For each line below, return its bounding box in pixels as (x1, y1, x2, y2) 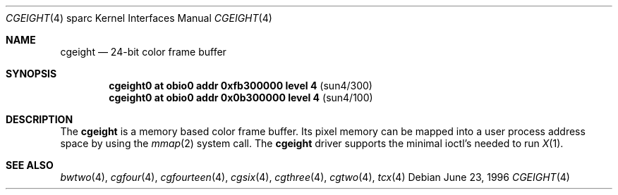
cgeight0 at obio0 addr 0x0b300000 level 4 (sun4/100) (109, 92, 373, 103)
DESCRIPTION (6, 113, 73, 125)
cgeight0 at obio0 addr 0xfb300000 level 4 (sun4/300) (109, 80, 372, 92)
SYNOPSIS (6, 68, 57, 80)
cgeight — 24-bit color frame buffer (60, 46, 226, 58)
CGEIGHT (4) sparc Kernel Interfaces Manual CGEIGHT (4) (6, 12, 272, 24)
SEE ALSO (6, 159, 54, 171)
